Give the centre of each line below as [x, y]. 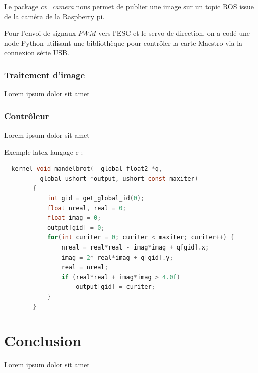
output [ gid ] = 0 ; [76, 228]
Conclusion [43, 341]
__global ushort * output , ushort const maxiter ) [115, 178]
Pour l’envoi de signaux [40, 33]
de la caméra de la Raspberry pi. [54, 16]
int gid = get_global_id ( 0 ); [96, 198]
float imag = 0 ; [74, 218]
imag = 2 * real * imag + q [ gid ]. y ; [117, 257]
